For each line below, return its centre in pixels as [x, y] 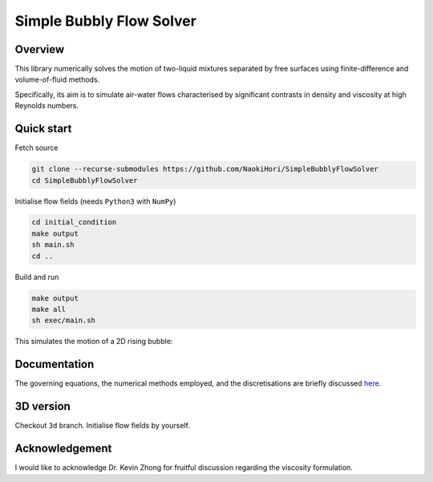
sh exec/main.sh [64, 320]
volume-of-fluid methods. [57, 79]
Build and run [37, 277]
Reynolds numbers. [47, 106]
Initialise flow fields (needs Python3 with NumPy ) [95, 201]
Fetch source [36, 148]
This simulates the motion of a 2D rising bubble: [94, 342]
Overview [40, 49]
